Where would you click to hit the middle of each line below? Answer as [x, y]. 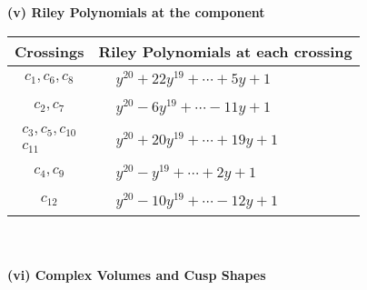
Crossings [50, 51]
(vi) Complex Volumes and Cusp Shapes [137, 275]
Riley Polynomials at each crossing [225, 51]
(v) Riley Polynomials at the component [136, 12]
